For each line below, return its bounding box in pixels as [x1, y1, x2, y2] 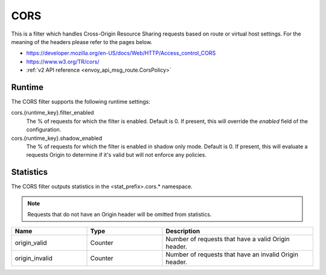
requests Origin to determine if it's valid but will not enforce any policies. [26, 151, 206, 159]
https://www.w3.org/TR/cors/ [26, 58, 100, 65]
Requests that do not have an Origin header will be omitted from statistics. [27, 211, 212, 218]
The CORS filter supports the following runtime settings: [11, 98, 150, 106]
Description [165, 227, 200, 235]
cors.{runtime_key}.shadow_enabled [11, 134, 103, 142]
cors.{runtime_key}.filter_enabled [11, 109, 94, 116]
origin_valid [14, 239, 47, 247]
